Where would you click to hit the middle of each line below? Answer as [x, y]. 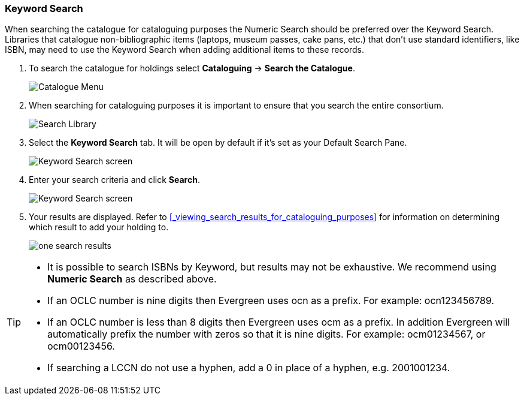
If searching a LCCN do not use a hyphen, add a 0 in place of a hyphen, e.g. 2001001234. [249, 368]
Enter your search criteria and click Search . [114, 180]
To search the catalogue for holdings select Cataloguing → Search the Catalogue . [192, 68]
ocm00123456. [81, 346]
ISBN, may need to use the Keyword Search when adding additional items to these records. [184, 50]
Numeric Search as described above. [132, 279]
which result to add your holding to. [99, 227]
